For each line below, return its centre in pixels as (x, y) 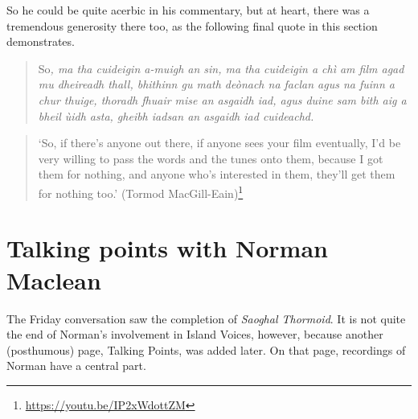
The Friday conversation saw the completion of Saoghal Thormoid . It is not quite (206, 318)
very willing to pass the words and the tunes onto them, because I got (211, 158)
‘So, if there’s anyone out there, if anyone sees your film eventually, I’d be (219, 143)
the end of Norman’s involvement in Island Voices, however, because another (195, 334)
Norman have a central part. (76, 366)
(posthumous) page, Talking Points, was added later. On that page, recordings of (206, 349)
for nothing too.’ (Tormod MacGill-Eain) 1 (141, 191)
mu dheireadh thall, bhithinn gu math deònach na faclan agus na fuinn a (216, 84)
